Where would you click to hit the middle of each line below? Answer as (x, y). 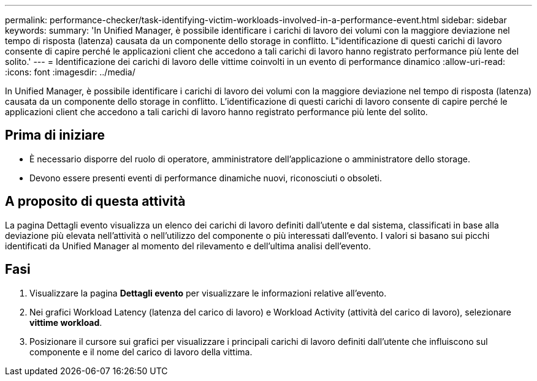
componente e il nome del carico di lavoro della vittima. (141, 352)
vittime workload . (66, 322)
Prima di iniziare (55, 135)
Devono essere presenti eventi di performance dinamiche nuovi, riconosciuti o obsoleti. (206, 178)
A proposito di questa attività (95, 202)
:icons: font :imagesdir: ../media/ (70, 72)
